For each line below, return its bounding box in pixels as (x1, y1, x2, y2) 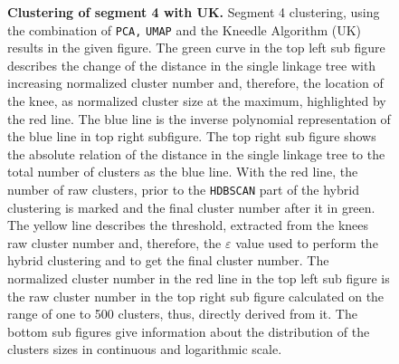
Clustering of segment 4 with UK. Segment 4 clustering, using (7, 3, 380, 21)
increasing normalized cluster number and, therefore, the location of (7, 73, 384, 92)
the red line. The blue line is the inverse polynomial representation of (7, 109, 391, 128)
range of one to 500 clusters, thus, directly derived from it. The (7, 304, 357, 323)
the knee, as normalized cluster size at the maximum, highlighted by (7, 91, 386, 110)
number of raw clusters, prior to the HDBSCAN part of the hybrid (7, 180, 359, 198)
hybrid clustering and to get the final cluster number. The (7, 251, 329, 270)
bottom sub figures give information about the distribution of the (7, 321, 370, 340)
